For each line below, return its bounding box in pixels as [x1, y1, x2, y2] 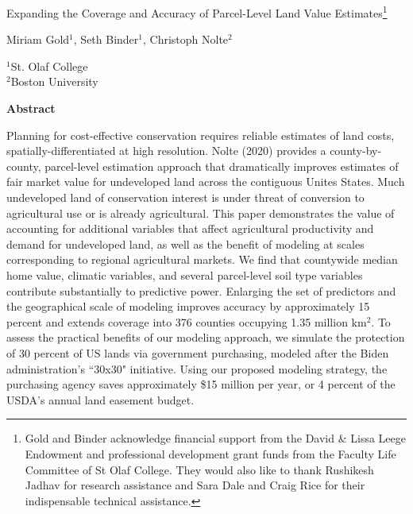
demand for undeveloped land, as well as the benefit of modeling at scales [6, 235, 365, 252]
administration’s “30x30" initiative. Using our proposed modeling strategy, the [6, 360, 388, 377]
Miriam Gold [6, 31, 70, 48]
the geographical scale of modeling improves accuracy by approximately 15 [6, 298, 370, 315]
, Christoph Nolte [143, 31, 229, 48]
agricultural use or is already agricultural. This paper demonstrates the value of [6, 204, 395, 221]
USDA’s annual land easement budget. [6, 391, 195, 408]
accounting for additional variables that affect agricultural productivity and [6, 220, 374, 237]
